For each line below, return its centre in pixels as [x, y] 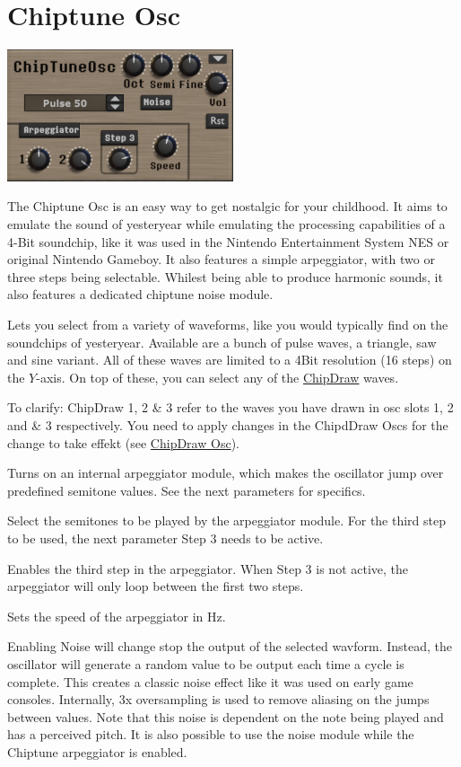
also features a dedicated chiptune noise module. [140, 294]
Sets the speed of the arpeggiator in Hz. [117, 616]
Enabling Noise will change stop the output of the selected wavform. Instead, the [230, 646]
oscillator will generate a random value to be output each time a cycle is [206, 663]
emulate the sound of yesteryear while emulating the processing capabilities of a [226, 224]
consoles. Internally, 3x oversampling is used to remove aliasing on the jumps [218, 699]
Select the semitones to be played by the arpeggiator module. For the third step [227, 520]
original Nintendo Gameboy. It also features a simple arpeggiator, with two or [221, 259]
